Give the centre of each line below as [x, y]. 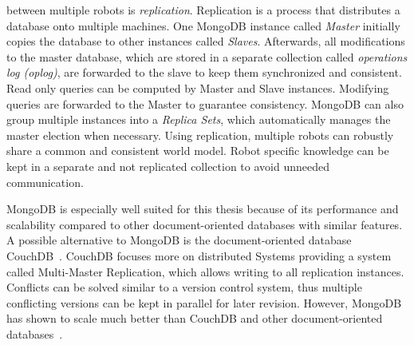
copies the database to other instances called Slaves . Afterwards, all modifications [206, 41]
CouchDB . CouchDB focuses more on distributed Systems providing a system [199, 255]
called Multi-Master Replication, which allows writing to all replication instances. [205, 271]
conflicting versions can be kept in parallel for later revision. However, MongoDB [204, 302]
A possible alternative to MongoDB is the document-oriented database [179, 240]
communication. [45, 182]
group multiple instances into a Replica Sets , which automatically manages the [199, 119]
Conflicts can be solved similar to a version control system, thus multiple [184, 287]
